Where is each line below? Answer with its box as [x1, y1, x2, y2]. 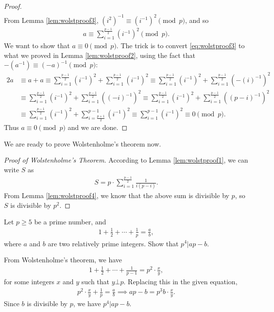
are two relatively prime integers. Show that [48, 238, 179, 248]
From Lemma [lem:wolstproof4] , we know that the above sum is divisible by [4, 190, 229, 201]
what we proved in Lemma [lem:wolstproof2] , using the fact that [4, 50, 195, 60]
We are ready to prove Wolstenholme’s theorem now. [4, 138, 161, 148]
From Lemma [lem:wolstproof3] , [4, 15, 99, 25]
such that [81, 276, 110, 287]
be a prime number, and [34, 216, 106, 226]
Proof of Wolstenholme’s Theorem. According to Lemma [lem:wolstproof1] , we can [4, 155, 248, 165]
